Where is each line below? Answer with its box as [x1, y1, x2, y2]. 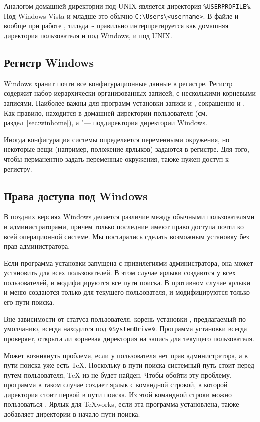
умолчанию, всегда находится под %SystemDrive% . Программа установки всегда [4, 323, 247, 334]
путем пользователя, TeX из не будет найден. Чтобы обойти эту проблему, [4, 369, 232, 380]
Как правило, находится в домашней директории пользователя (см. [4, 107, 208, 118]
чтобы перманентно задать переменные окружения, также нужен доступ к [4, 153, 229, 164]
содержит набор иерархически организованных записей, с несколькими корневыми [4, 88, 256, 98]
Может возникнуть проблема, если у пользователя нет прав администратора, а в [4, 350, 248, 360]
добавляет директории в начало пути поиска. [4, 409, 140, 419]
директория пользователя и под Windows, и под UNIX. [4, 30, 172, 40]
